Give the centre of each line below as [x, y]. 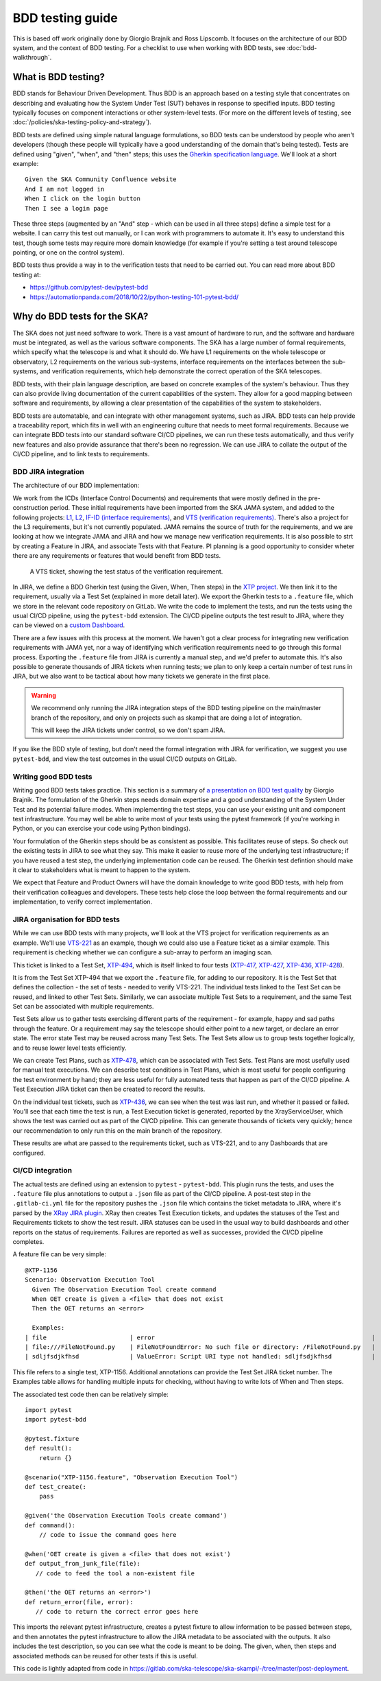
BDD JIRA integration [49, 472]
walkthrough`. [32, 58]
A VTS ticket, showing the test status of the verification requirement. [126, 571]
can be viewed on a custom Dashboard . [69, 625]
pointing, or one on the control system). [69, 252]
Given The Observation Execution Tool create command [124, 1289]
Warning [44, 695]
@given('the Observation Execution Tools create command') [126, 1516]
